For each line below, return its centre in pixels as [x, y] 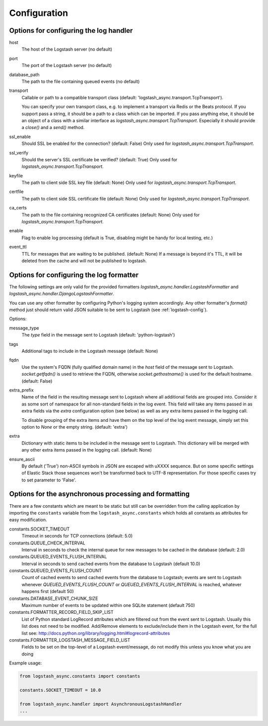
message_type [24, 328]
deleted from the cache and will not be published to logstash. [84, 261]
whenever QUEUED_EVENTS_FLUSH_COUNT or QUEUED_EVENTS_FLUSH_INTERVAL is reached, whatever [132, 584]
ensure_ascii [22, 459]
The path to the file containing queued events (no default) [81, 81]
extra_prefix [22, 390]
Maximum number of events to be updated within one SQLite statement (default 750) [108, 605]
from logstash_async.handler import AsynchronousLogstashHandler [101, 704]
